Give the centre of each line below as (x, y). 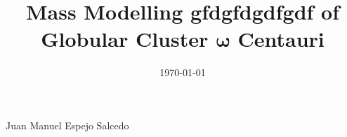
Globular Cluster (125, 39)
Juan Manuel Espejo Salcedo (67, 125)
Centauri (281, 39)
